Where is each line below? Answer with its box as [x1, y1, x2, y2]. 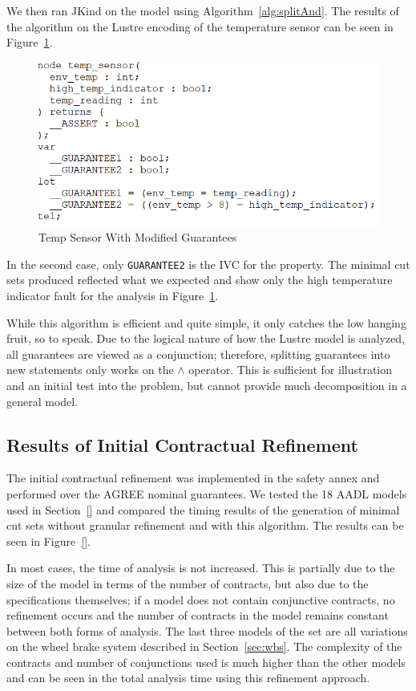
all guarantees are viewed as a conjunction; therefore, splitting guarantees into [6, 345, 390, 362]
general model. [6, 392, 79, 409]
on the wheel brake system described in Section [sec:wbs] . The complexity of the [6, 638, 402, 655]
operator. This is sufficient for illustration [188, 361, 393, 378]
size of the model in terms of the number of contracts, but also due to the [6, 575, 369, 591]
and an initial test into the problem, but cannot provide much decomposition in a [6, 376, 407, 393]
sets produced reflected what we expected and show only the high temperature [6, 271, 393, 288]
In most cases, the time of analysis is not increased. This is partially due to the [6, 559, 395, 576]
